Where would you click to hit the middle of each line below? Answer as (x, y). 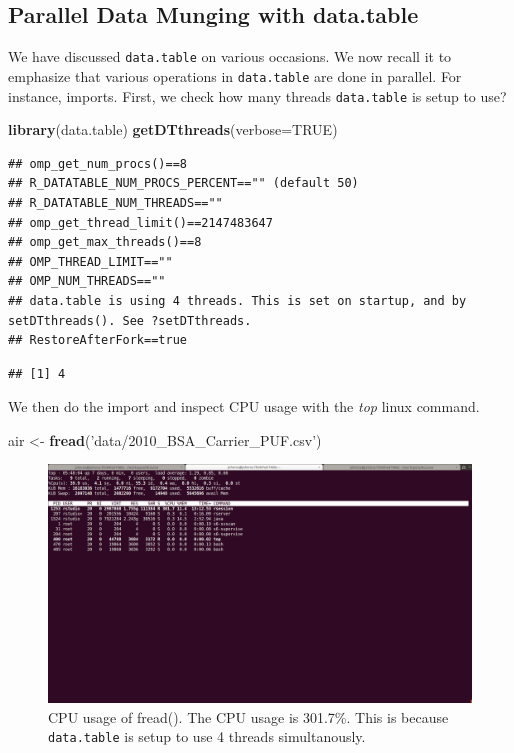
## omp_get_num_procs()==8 (97, 163)
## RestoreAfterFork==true (97, 340)
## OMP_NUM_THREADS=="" (87, 281)
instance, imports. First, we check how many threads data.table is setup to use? (257, 95)
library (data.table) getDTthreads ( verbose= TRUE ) (173, 129)
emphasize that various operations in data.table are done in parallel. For (235, 75)
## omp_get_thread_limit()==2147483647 (140, 222)
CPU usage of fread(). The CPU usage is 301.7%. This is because (248, 716)
